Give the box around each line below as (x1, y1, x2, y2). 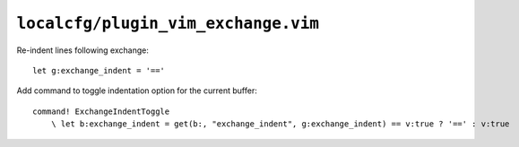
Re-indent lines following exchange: (16, 45, 150, 56)
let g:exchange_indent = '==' (32, 65, 166, 75)
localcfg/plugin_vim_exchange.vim (16, 13, 320, 33)
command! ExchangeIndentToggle (32, 106, 170, 117)
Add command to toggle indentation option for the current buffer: (16, 85, 257, 96)
